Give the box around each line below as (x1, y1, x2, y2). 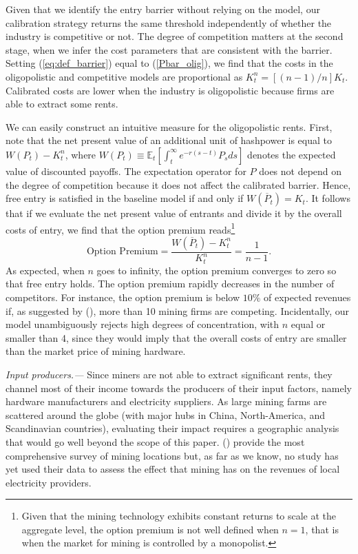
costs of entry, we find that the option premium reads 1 (6, 220, 235, 236)
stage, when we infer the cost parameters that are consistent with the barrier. (6, 42, 333, 57)
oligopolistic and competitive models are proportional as (6, 69, 243, 83)
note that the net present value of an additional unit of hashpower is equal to (6, 133, 332, 147)
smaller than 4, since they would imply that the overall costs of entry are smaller (6, 330, 347, 345)
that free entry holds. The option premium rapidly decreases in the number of (6, 276, 335, 291)
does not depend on (259, 163, 342, 178)
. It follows (305, 191, 350, 205)
